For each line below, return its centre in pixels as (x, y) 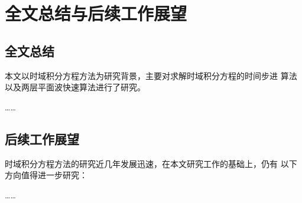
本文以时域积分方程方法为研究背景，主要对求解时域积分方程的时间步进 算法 (151, 75)
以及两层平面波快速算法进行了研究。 (75, 87)
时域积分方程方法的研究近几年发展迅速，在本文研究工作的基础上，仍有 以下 (151, 163)
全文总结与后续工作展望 (96, 13)
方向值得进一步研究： (46, 175)
